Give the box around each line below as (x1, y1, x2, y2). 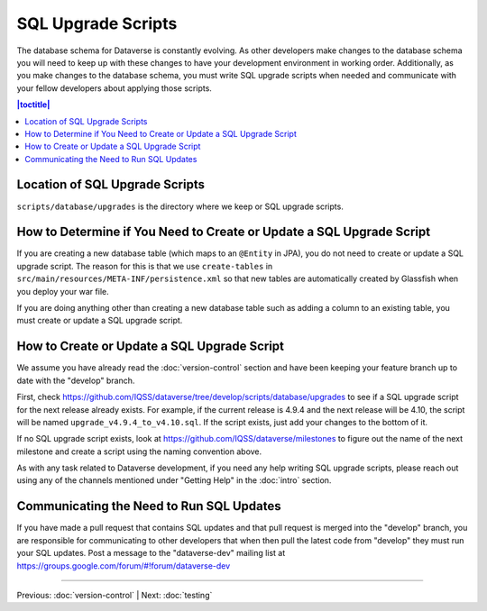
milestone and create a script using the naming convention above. (16, 446, 262, 457)
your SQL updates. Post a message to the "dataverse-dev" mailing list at (16, 548, 286, 559)
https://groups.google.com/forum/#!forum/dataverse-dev (16, 560, 231, 571)
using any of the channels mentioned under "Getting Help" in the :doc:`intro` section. (16, 475, 332, 486)
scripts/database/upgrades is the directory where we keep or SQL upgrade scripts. (16, 201, 345, 212)
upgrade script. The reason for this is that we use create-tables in (16, 260, 273, 271)
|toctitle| (16, 99, 51, 110)
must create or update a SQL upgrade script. (16, 315, 183, 326)
